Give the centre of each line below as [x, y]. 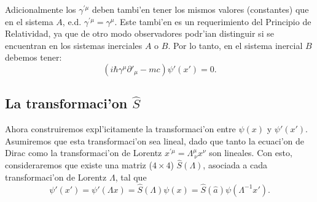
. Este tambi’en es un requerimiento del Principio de [213, 21]
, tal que [131, 177]
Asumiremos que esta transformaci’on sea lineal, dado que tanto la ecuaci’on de [155, 140]
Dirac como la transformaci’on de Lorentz [84, 153]
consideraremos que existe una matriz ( [79, 165]
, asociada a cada [235, 165]
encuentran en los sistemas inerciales [74, 45]
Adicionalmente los [41, 9]
